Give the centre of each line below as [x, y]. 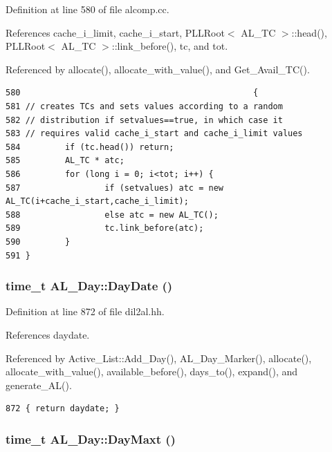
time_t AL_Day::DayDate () [89, 286]
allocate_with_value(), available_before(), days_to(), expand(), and [152, 371]
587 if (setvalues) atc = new [114, 188]
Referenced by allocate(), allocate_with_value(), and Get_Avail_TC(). [158, 69]
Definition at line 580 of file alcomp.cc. [87, 9]
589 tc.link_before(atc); [105, 228]
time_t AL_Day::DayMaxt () [91, 439]
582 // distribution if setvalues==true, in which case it [144, 120]
